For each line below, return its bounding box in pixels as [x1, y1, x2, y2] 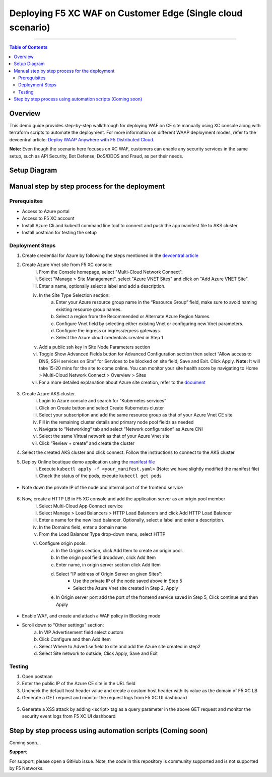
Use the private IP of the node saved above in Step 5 [73, 578, 182, 584]
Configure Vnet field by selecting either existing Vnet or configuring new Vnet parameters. [56, 321, 244, 327]
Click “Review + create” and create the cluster [39, 440, 135, 446]
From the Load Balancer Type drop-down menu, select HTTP [39, 531, 166, 537]
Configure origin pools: [39, 540, 87, 546]
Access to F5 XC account [22, 215, 75, 222]
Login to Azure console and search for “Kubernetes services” [39, 398, 166, 404]
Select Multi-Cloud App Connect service [39, 503, 123, 509]
